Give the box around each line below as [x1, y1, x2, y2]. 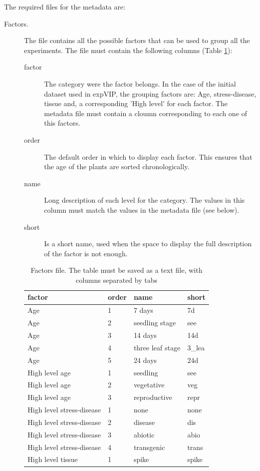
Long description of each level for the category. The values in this [44, 195, 245, 205]
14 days [133, 330, 157, 340]
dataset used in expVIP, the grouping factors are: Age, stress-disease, [44, 88, 256, 99]
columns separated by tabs [76, 274, 157, 285]
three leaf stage [133, 342, 180, 352]
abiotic [133, 429, 155, 439]
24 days [133, 354, 157, 365]
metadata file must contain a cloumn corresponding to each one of [44, 108, 247, 118]
